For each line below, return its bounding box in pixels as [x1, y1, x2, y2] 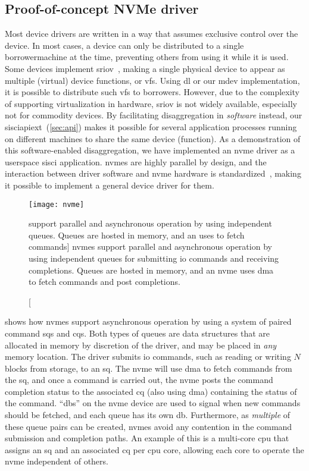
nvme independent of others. [5, 455, 108, 467]
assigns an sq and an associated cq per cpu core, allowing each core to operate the [5, 443, 304, 456]
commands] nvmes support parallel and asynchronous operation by [29, 240, 272, 253]
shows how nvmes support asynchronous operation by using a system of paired [5, 315, 292, 328]
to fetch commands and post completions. [29, 275, 180, 288]
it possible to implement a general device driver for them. [5, 178, 214, 191]
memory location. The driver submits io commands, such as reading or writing [5, 350, 291, 363]
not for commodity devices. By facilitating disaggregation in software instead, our [5, 109, 302, 121]
